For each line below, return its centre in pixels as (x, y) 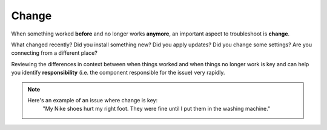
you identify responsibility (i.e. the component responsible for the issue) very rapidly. (118, 73)
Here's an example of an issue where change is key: (92, 100)
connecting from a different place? (54, 53)
